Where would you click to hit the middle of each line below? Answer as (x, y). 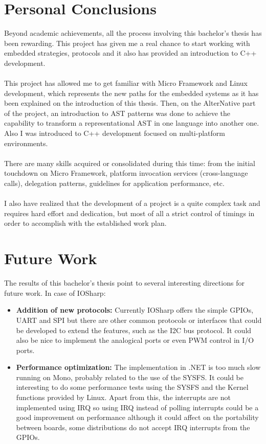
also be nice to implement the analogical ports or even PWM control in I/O (135, 340)
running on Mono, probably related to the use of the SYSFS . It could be (130, 377)
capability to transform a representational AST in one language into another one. (132, 123)
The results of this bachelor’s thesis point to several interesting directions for (124, 283)
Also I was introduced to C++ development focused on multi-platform (115, 133)
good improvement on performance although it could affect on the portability (137, 417)
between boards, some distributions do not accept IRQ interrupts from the (133, 427)
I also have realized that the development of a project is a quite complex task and (132, 203)
